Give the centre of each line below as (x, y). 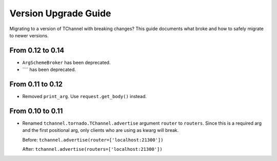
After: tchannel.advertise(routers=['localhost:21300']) (92, 149)
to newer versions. (29, 35)
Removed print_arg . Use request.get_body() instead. (85, 97)
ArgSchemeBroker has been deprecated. (66, 62)
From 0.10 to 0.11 (36, 111)
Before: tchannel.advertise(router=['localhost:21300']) (93, 140)
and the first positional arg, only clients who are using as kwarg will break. (101, 130)
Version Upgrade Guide (60, 13)
